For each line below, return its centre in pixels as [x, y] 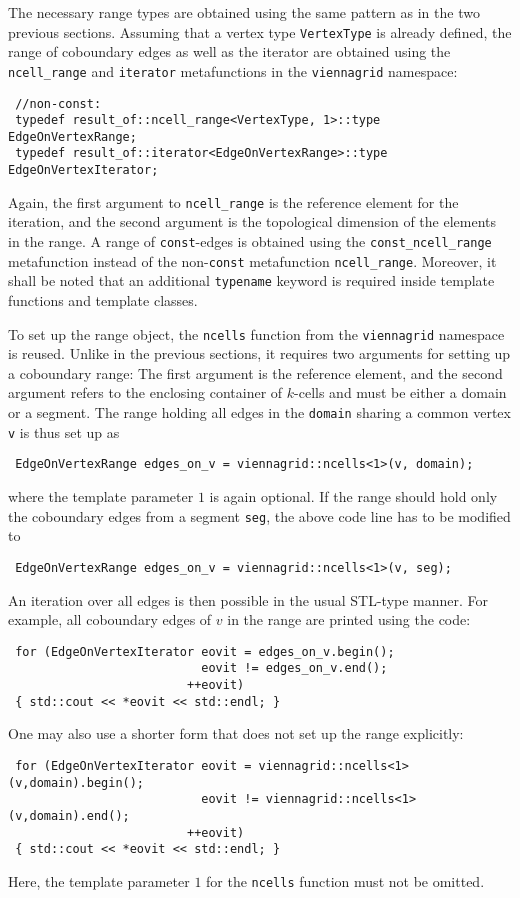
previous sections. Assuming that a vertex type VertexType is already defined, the [260, 31]
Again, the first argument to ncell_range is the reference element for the [233, 201]
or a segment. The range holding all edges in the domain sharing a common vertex [259, 412]
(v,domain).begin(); [76, 782]
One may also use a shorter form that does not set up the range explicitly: [236, 733]
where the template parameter [101, 496]
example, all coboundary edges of [110, 619]
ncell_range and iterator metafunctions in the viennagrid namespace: [233, 70]
